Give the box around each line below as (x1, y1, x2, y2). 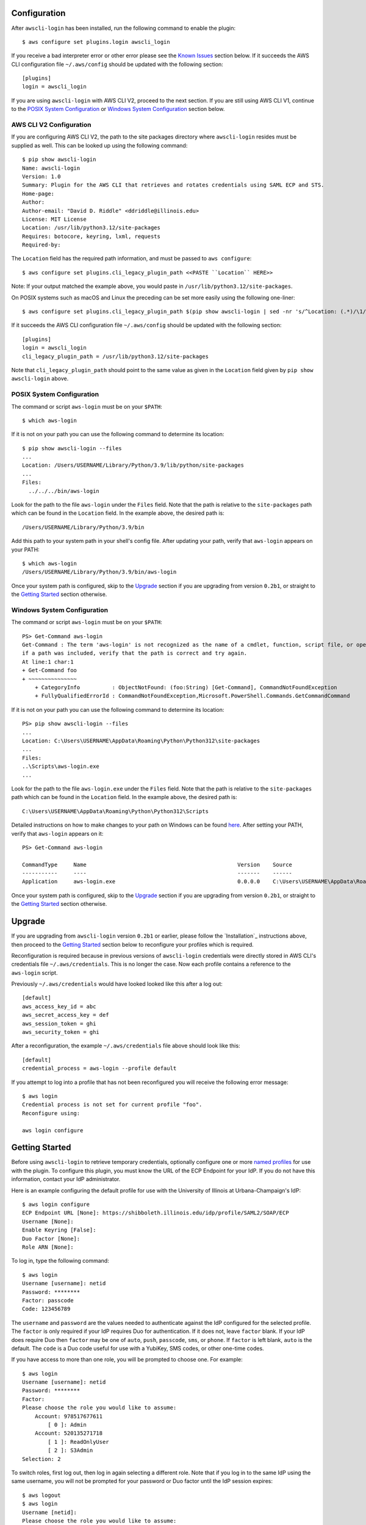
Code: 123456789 (22, 1305, 71, 1313)
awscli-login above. (11, 375, 69, 382)
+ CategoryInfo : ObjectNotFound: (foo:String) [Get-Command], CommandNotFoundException (34, 684, 338, 691)
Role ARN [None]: (22, 1243, 74, 1250)
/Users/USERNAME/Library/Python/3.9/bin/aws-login (22, 569, 177, 576)
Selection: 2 (22, 1455, 61, 1462)
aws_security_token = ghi (22, 1028, 100, 1036)
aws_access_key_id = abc (22, 1003, 96, 1010)
